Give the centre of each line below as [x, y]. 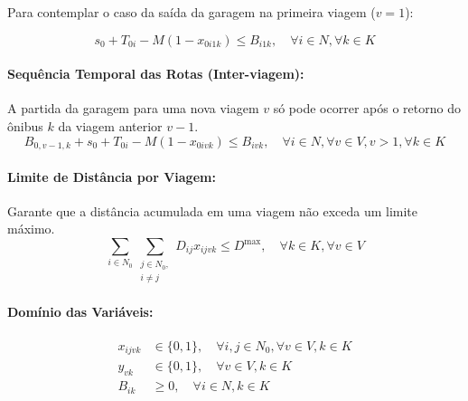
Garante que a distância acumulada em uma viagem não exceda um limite [213, 210]
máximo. [31, 229]
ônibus [25, 125]
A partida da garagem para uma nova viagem [133, 108]
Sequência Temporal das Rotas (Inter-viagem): [156, 74]
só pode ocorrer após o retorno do [367, 108]
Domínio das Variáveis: [80, 311]
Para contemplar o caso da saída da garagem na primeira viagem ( [192, 12]
